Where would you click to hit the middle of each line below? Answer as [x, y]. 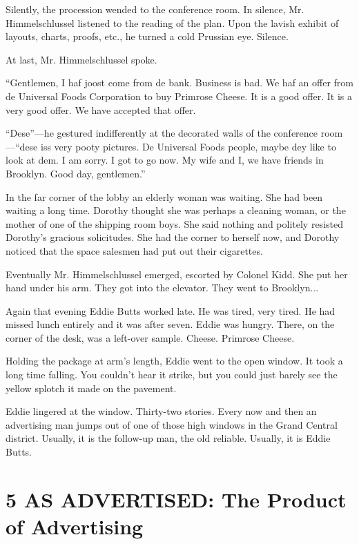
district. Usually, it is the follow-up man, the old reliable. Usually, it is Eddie [168, 438]
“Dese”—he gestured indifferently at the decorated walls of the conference [162, 133]
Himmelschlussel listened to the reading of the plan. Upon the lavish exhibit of [172, 22]
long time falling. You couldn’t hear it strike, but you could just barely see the [172, 375]
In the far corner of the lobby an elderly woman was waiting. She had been [164, 196]
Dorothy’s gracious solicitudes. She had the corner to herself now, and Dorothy [173, 237]
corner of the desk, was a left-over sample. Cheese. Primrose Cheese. [150, 337]
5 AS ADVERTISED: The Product [176, 499]
